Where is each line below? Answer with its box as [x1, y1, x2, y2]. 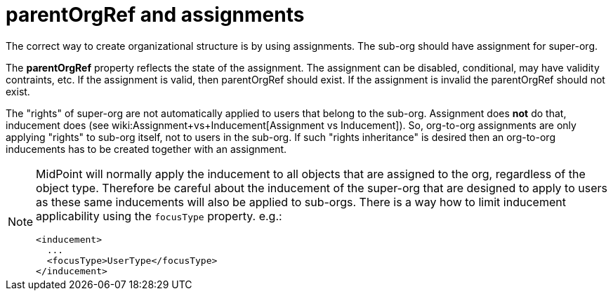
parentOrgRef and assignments [6, 3, 305, 27]
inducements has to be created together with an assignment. [6, 142, 287, 155]
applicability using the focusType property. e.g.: [36, 208, 282, 223]
